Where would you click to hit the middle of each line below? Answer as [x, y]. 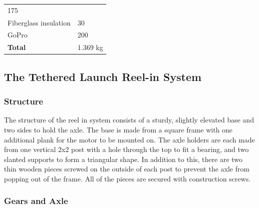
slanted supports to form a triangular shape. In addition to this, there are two [123, 159]
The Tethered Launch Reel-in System [103, 76]
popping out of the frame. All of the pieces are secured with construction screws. [128, 178]
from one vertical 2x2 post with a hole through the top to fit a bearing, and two [127, 149]
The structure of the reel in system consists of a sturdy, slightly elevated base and [129, 120]
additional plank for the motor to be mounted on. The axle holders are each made [129, 139]
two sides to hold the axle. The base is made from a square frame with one [118, 129]
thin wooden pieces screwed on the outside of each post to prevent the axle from [127, 169]
